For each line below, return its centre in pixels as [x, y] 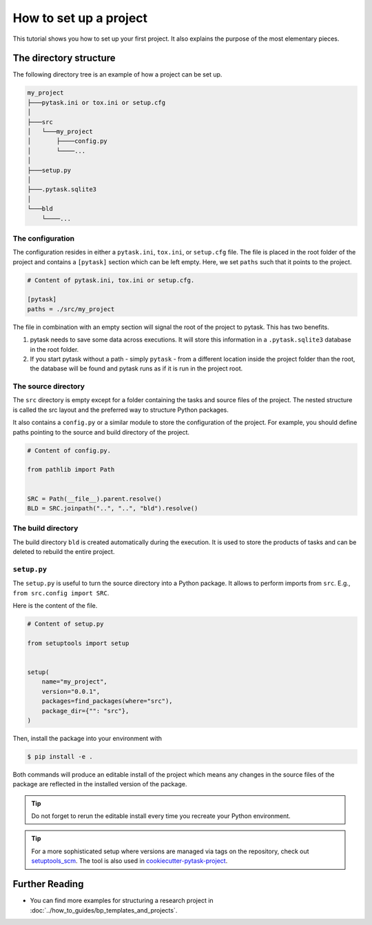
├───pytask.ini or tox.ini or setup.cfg [96, 102]
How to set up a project [80, 18]
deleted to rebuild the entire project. [64, 552]
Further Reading [48, 884]
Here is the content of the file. [55, 606]
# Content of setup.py [65, 624]
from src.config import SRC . [61, 593]
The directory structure [64, 58]
